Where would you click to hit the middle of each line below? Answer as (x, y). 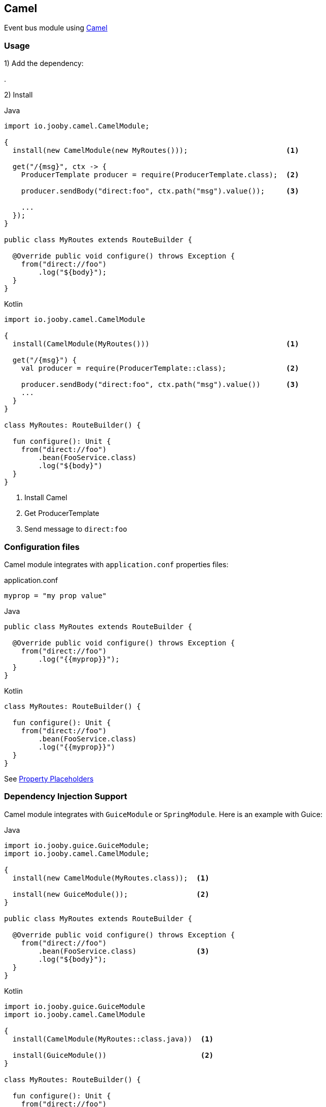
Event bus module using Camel (56, 28)
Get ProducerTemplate (62, 513)
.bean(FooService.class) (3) (124, 951)
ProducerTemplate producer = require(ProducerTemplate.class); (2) (160, 175)
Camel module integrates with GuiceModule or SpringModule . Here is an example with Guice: (163, 814)
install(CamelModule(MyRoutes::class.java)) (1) (113, 1039)
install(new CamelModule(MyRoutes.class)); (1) (111, 878)
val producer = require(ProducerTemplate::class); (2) (160, 368)
